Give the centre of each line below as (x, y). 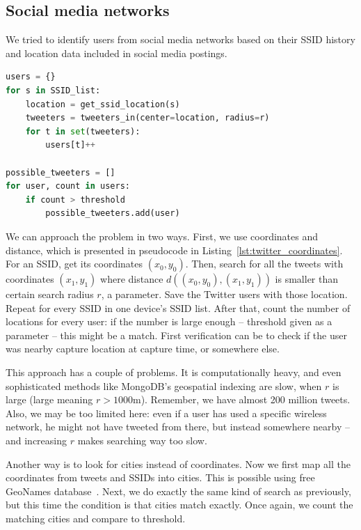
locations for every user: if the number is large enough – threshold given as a (169, 321)
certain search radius (50, 294)
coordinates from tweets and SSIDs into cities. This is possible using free (160, 477)
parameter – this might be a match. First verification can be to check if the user (176, 335)
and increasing (37, 441)
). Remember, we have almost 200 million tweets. (246, 399)
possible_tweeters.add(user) (113, 213)
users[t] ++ (70, 145)
